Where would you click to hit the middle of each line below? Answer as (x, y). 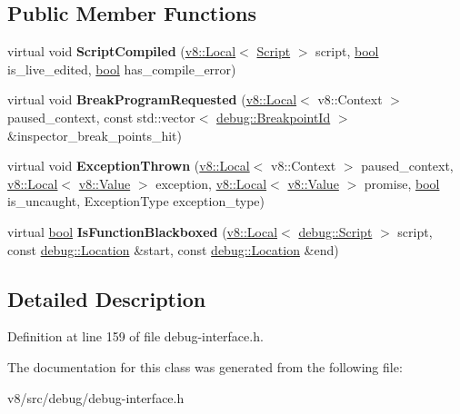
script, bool (347, 51)
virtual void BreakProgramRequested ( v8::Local (152, 99)
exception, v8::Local (211, 183)
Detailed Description (107, 298)
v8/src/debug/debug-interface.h (96, 397)
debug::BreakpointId (274, 117)
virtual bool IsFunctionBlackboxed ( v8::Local (143, 231)
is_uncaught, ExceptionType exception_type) (136, 201)
